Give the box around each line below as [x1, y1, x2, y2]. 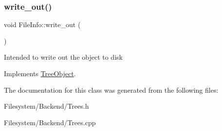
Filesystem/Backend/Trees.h [4, 101, 89, 111]
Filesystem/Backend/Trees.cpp [4, 117, 96, 127]
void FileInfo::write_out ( [4, 19, 81, 30]
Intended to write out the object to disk [4, 52, 123, 62]
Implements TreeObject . [4, 68, 76, 78]
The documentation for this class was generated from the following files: [4, 84, 219, 95]
